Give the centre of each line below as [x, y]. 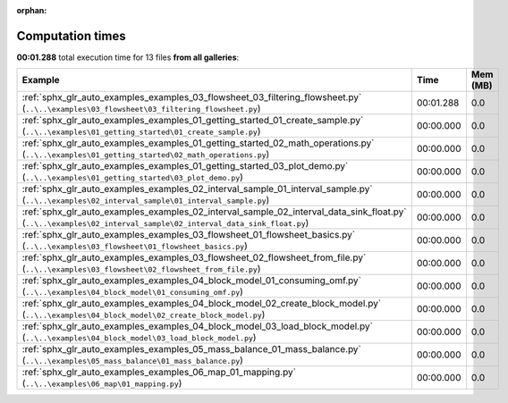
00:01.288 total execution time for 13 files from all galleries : [128, 57]
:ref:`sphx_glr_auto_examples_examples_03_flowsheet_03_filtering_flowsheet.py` [192, 97]
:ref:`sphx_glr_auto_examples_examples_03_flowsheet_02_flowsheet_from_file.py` [194, 257]
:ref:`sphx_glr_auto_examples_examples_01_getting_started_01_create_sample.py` [193, 121]
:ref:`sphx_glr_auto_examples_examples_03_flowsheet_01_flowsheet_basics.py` [189, 235]
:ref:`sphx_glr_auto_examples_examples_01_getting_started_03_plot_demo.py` [185, 166]
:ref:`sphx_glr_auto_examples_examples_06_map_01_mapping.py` [159, 373]
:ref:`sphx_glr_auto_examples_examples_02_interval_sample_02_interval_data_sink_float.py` [214, 212]
